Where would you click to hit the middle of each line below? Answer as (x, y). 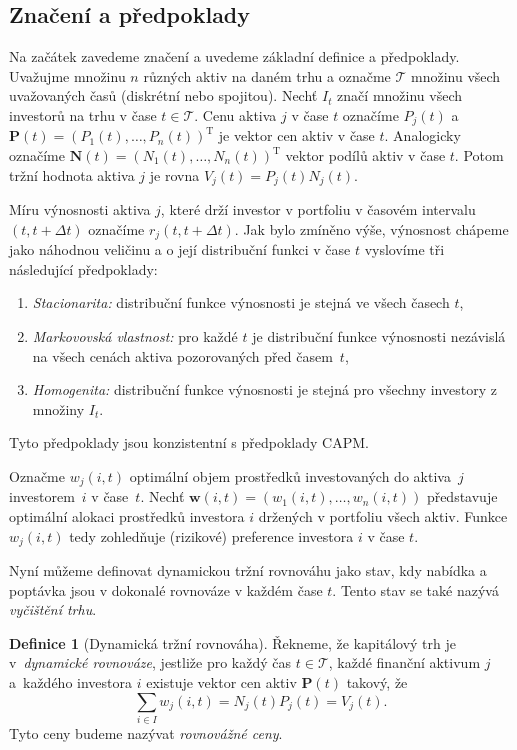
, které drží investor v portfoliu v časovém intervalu (318, 209)
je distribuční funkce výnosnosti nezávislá (379, 335)
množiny (58, 408)
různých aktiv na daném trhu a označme (267, 75)
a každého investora (71, 681)
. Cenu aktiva (235, 114)
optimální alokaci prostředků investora (127, 515)
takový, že (377, 681)
